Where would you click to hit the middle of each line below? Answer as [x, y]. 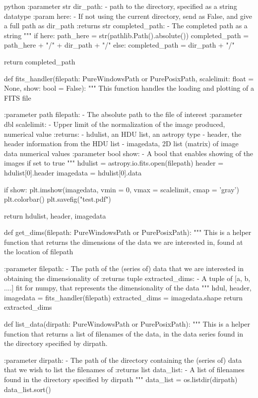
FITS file [18, 97]
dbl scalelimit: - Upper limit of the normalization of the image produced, [115, 124]
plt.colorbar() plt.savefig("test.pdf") [58, 199]
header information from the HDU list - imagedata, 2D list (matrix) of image [121, 143]
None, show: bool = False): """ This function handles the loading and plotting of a [129, 88]
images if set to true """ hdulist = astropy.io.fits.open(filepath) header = [114, 163]
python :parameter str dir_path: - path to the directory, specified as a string [121, 6]
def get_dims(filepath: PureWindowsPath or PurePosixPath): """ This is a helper [128, 232]
